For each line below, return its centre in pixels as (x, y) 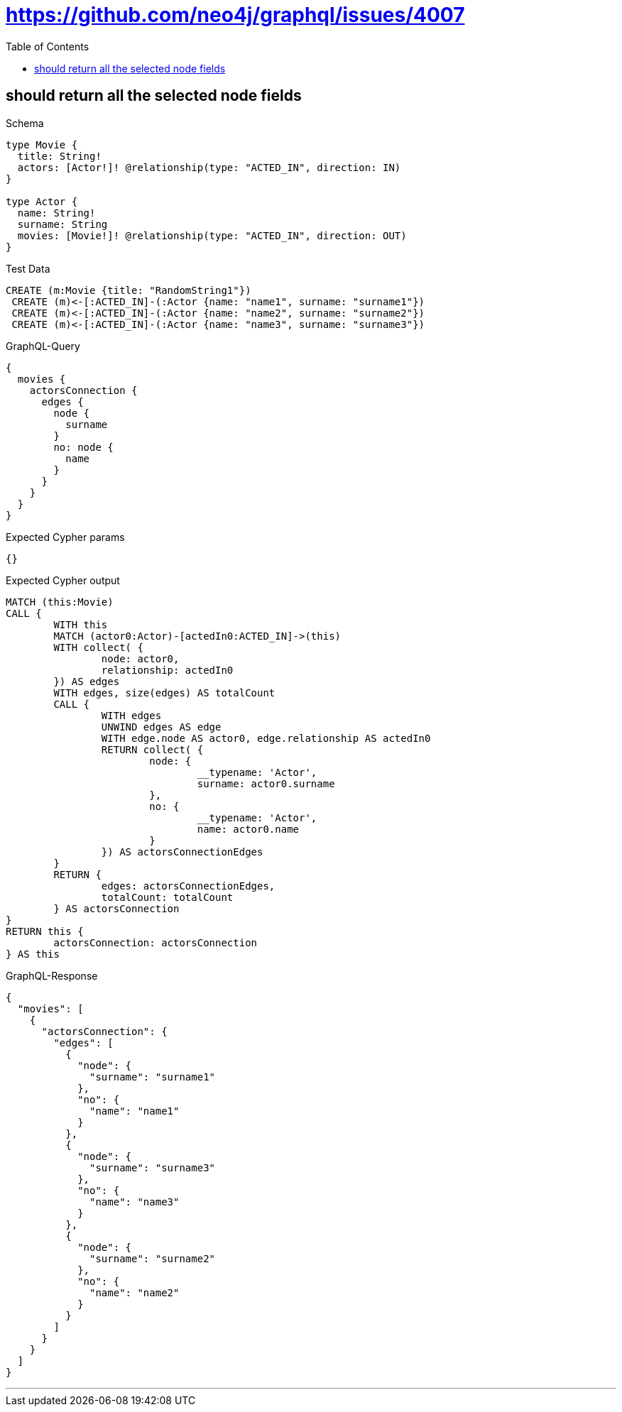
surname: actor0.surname (266, 783)
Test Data (28, 268)
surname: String (62, 224)
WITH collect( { (98, 647)
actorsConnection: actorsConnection (155, 942)
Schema (25, 123)
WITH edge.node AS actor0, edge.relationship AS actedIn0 (266, 738)
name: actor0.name (248, 829)
